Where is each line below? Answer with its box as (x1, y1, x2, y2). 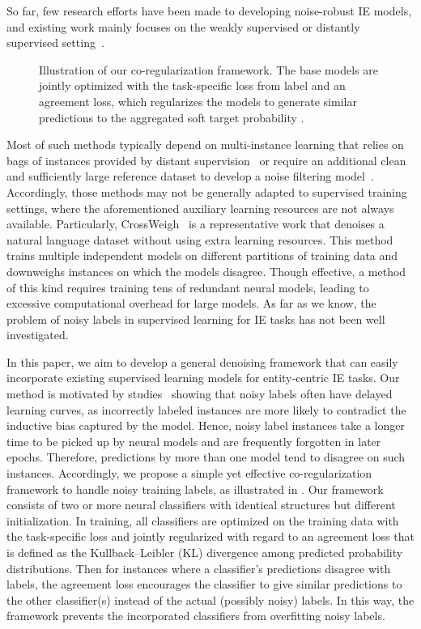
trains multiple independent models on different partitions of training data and (6, 247, 398, 264)
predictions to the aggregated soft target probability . (39, 108, 304, 125)
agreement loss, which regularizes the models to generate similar (39, 92, 357, 109)
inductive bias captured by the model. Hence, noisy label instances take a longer (6, 417, 405, 434)
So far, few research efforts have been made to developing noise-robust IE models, (6, 2, 412, 19)
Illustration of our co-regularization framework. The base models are (39, 61, 378, 78)
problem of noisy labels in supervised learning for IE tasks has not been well (6, 310, 385, 327)
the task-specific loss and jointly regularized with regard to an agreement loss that (6, 528, 415, 545)
